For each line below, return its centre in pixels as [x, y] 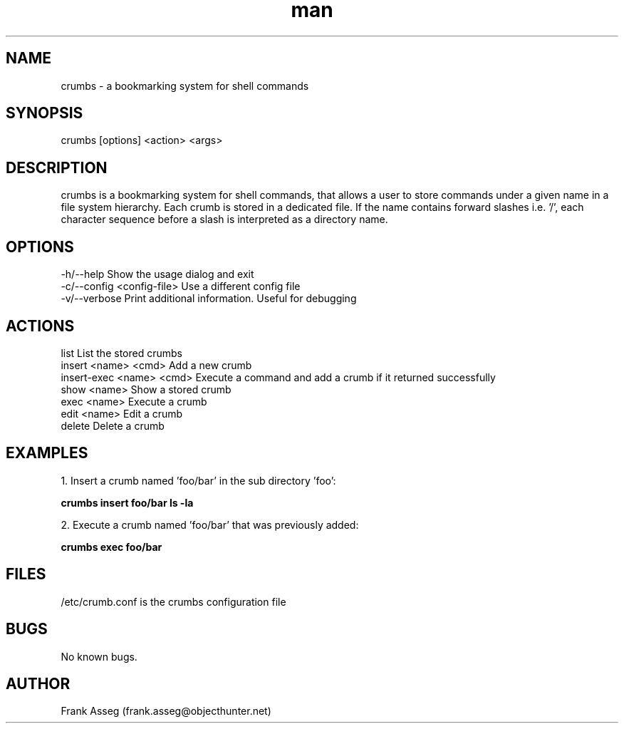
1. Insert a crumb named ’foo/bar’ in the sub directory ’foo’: [198, 480]
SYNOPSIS [45, 113]
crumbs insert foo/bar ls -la [127, 502]
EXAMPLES [47, 453]
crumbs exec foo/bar [111, 547]
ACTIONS [40, 326]
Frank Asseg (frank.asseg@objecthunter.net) [166, 711]
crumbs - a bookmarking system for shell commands [185, 86]
